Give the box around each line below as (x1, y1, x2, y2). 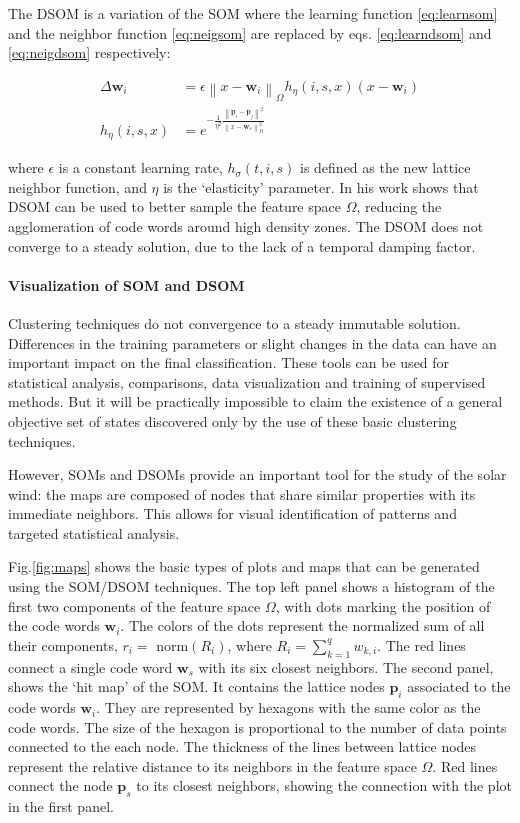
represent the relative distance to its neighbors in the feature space (8, 755, 417, 776)
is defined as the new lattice (300, 157, 471, 178)
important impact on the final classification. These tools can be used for (8, 352, 450, 373)
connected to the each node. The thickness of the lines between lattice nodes (8, 736, 477, 757)
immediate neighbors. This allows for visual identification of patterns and (8, 503, 457, 524)
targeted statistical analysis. (8, 522, 180, 543)
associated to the (407, 676, 511, 697)
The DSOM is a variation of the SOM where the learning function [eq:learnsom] (8, 3, 498, 23)
